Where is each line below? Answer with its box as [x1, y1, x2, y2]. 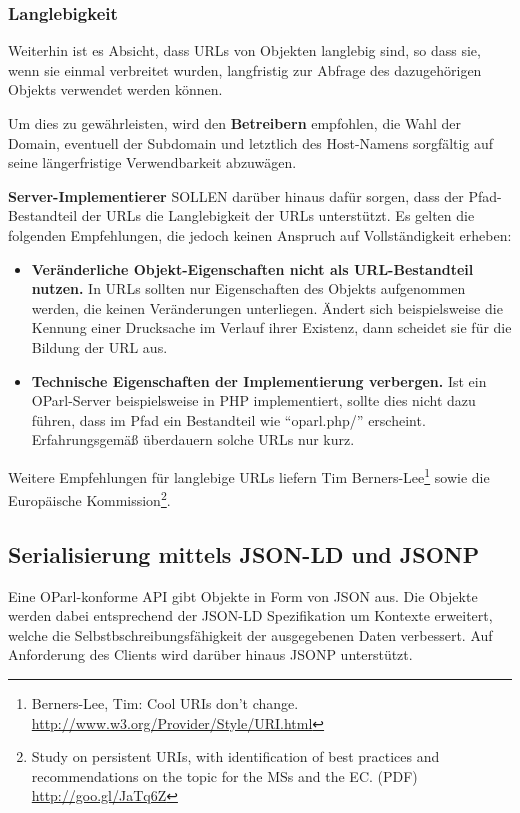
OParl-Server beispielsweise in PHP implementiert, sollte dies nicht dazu [31, 390, 476, 411]
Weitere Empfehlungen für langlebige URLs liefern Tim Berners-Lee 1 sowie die [8, 463, 490, 487]
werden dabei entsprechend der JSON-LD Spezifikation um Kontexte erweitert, [8, 605, 493, 626]
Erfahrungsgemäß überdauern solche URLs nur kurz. [31, 429, 355, 450]
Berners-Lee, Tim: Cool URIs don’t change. [31, 692, 299, 713]
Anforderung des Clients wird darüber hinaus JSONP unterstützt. [8, 644, 413, 665]
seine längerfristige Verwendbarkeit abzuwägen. [8, 152, 297, 173]
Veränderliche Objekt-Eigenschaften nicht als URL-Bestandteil [31, 258, 474, 279]
